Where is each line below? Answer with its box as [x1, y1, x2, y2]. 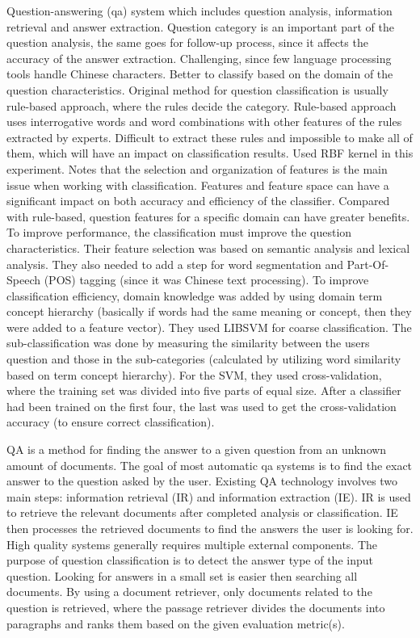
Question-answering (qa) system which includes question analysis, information [6, 2, 393, 19]
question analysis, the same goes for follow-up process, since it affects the [6, 34, 368, 51]
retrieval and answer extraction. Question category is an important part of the [6, 18, 395, 35]
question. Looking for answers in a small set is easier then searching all [6, 567, 358, 584]
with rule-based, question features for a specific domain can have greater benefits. [6, 208, 410, 225]
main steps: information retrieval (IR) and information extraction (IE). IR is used [6, 488, 411, 505]
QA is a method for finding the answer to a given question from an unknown [6, 441, 387, 458]
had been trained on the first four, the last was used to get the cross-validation [6, 397, 397, 414]
